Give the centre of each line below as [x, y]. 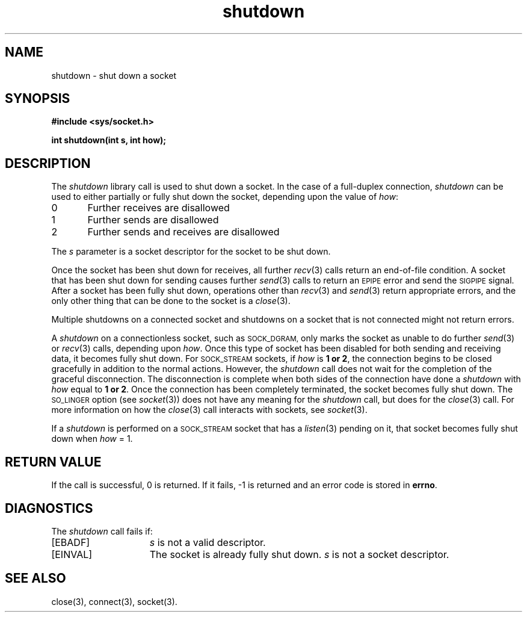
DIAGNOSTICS [49, 508]
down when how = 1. [92, 439]
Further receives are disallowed [159, 208]
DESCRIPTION [48, 163]
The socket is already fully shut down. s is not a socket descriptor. [299, 554]
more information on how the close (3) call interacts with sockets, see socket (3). [209, 410]
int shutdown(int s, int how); [109, 140]
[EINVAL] [72, 554]
